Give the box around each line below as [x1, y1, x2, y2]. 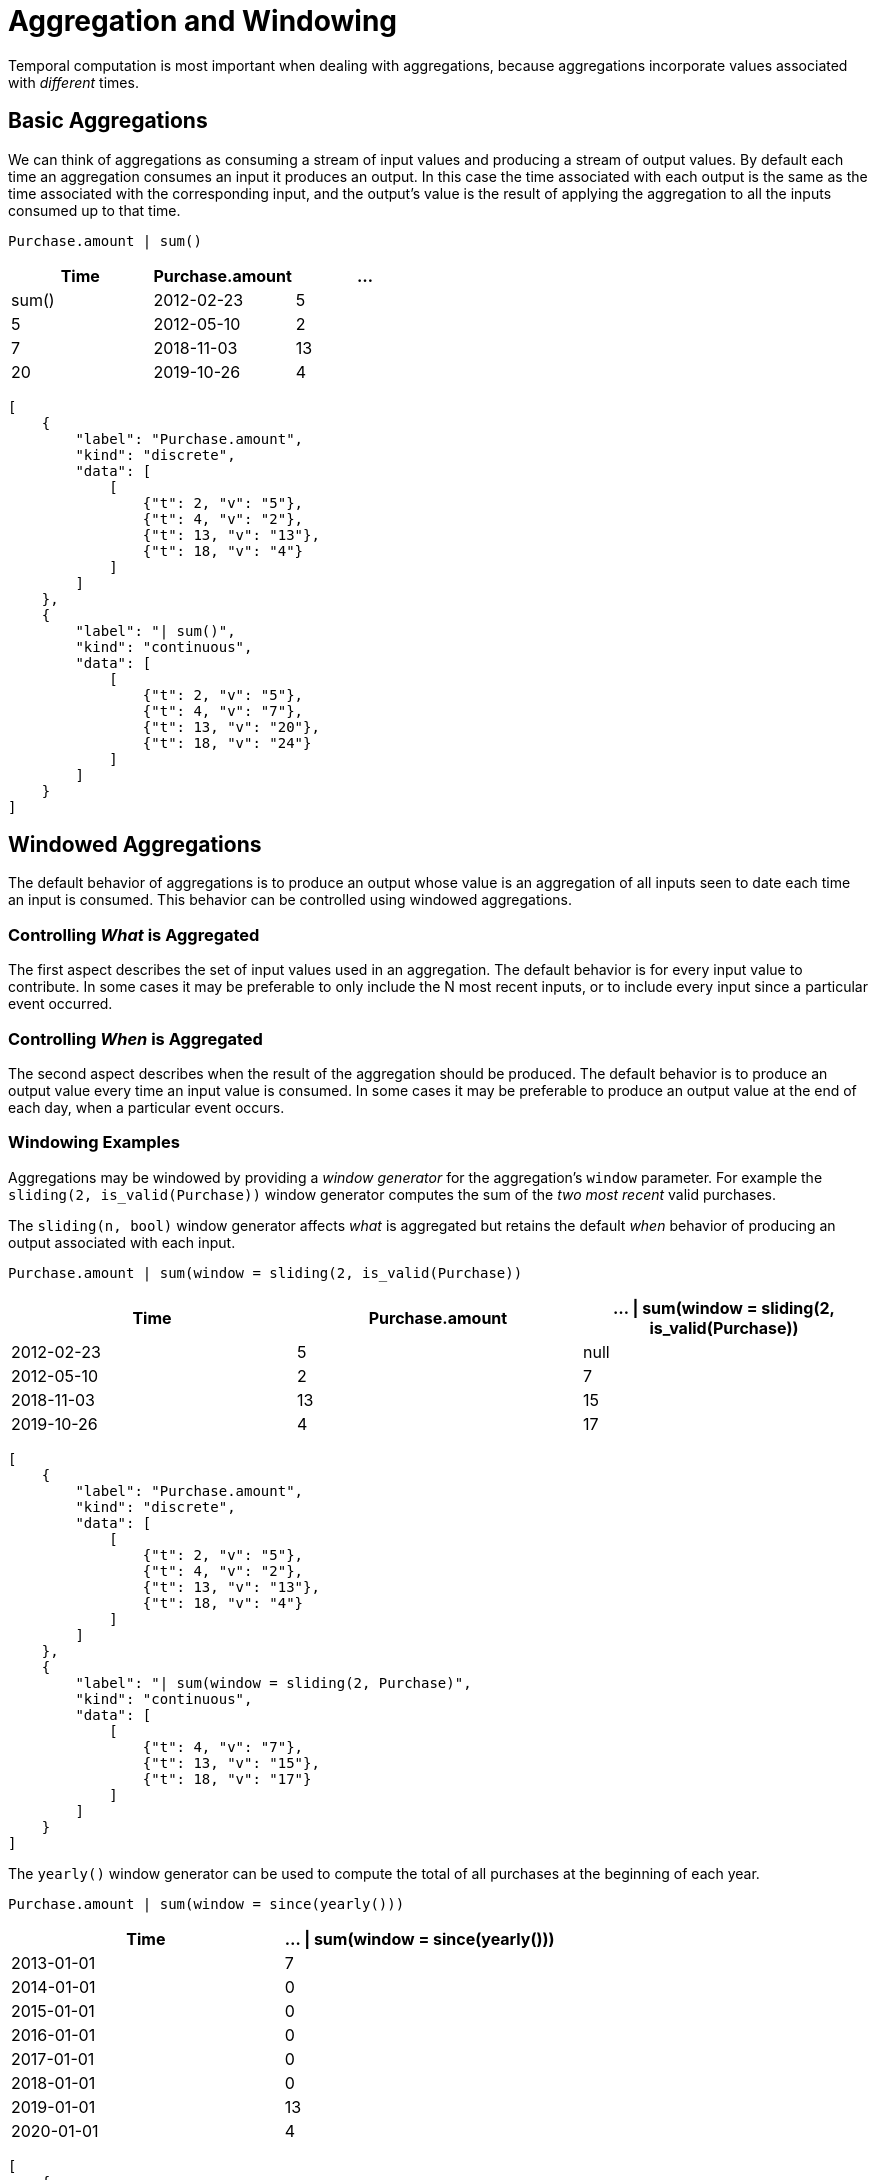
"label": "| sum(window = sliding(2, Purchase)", [75, 1674, 472, 1691]
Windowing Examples [8, 1132, 180, 1153]
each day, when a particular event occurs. [8, 1098, 285, 1116]
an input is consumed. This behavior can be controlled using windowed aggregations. [8, 891, 572, 909]
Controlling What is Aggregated [8, 924, 260, 945]
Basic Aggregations [8, 108, 208, 134]
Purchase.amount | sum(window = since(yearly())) [8, 1895, 405, 1912]
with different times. [8, 73, 139, 91]
